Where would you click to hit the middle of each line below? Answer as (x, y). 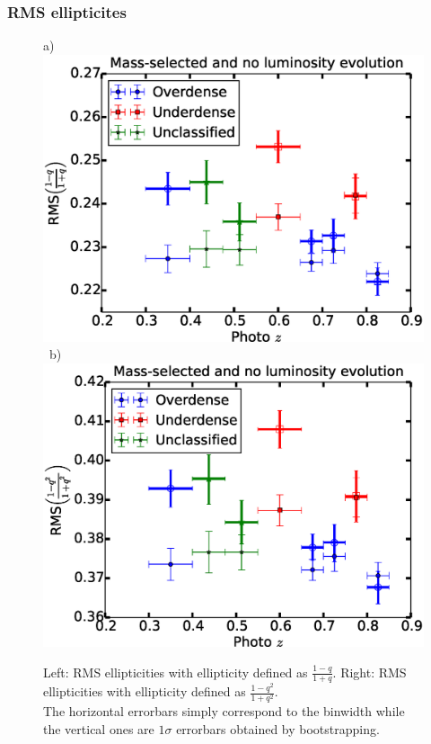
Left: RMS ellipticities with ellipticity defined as (176, 672)
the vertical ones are (99, 729)
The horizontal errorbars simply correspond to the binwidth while (224, 711)
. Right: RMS (369, 672)
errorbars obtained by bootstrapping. (278, 729)
